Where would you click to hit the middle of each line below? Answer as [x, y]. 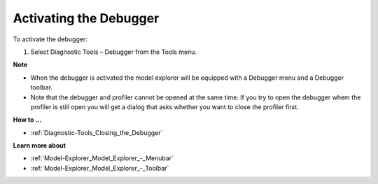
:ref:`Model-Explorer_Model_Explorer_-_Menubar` [102, 158]
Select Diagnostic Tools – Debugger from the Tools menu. [114, 52]
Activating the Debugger [86, 18]
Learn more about [40, 146]
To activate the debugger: [50, 39]
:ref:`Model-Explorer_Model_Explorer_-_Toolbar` [100, 168]
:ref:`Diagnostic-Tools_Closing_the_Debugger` [97, 132]
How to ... [27, 120]
